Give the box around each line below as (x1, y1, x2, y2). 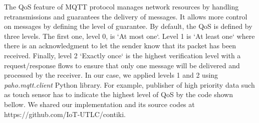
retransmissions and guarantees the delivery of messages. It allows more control (4, 11, 247, 21)
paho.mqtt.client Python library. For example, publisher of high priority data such (4, 79, 255, 90)
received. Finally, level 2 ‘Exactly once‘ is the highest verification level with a (4, 50, 241, 60)
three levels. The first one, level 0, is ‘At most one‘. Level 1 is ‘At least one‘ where (4, 30, 255, 41)
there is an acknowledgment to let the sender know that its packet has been (4, 40, 236, 51)
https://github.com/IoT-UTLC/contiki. (4, 109, 126, 119)
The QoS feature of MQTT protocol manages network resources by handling (4, 1, 239, 11)
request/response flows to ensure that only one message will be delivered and (4, 60, 240, 70)
